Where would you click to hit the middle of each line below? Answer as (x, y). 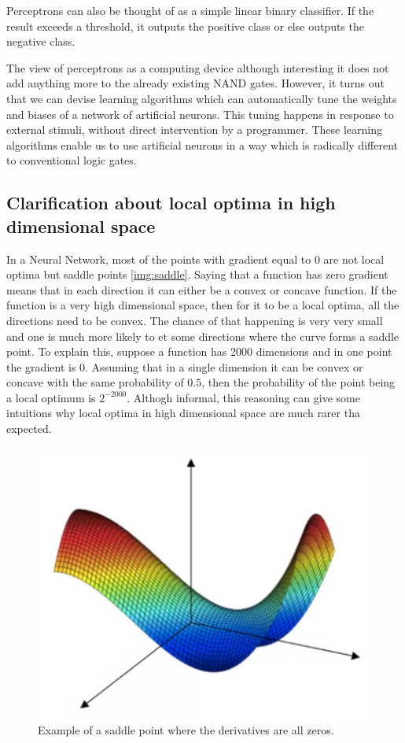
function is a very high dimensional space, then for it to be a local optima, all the (203, 305)
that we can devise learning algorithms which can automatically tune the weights (202, 98)
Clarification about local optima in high (171, 203)
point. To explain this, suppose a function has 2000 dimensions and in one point (199, 351)
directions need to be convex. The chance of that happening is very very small (195, 320)
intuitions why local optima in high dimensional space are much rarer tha (183, 413)
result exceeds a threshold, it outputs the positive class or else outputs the (185, 26)
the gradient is (41, 366)
